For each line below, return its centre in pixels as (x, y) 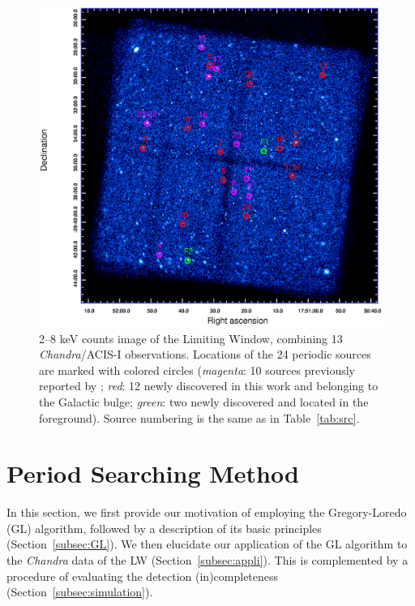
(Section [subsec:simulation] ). (80, 592)
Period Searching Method (153, 473)
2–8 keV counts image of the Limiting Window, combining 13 (191, 338)
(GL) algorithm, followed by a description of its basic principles (164, 528)
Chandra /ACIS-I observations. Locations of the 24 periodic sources (205, 354)
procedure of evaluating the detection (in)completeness (143, 576)
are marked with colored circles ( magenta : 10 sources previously (197, 370)
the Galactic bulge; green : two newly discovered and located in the (204, 401)
